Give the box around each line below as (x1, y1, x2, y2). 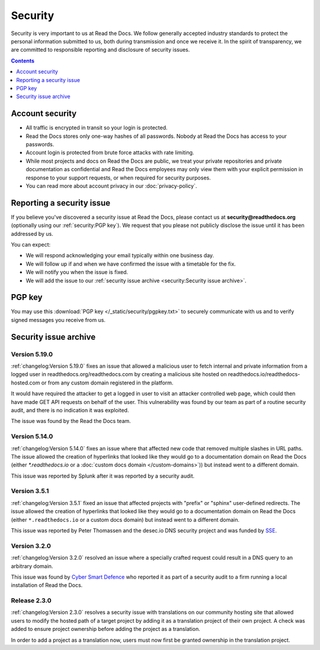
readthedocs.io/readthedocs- (228, 371, 300, 378)
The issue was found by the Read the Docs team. (11, 418, 132, 425)
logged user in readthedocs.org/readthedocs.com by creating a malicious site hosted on (11, 371, 228, 378)
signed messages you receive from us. (11, 316, 106, 323)
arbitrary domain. (11, 562, 53, 570)
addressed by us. (11, 230, 53, 237)
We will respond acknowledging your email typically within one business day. (25, 252, 215, 259)
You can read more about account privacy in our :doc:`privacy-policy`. (25, 182, 197, 190)
